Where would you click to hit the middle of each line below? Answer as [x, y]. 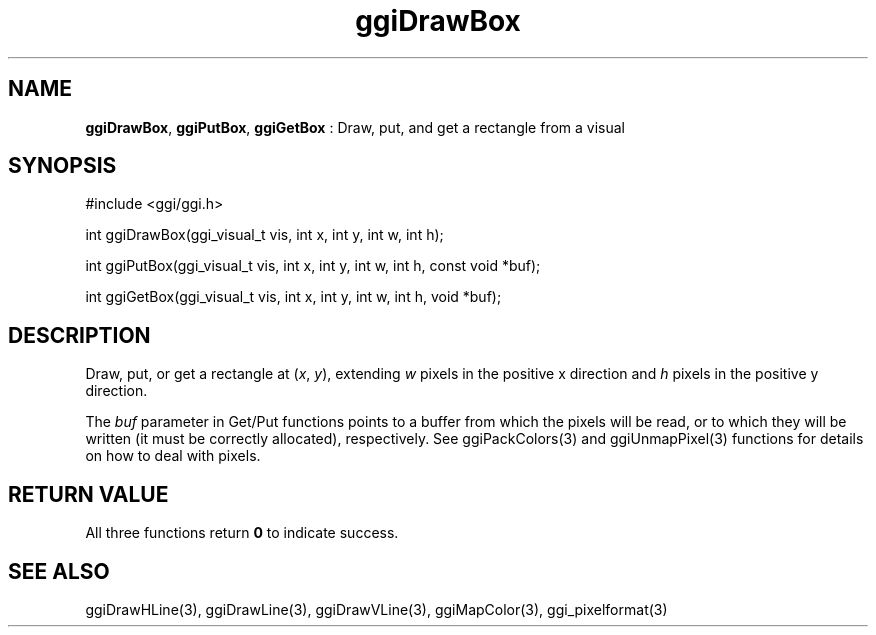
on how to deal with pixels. [173, 456]
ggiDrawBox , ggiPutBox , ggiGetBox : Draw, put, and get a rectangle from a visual [355, 127]
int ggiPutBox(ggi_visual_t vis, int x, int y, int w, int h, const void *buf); [313, 266]
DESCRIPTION [79, 335]
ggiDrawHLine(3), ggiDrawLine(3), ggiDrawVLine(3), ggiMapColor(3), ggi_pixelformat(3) [376, 609]
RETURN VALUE [88, 494]
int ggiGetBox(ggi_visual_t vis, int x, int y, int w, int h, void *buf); [293, 297]
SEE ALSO [59, 571]
